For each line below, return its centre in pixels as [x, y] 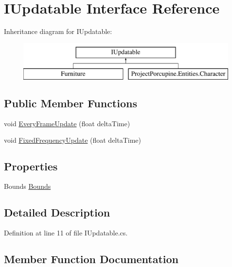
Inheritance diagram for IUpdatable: [58, 31]
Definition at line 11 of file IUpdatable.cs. [66, 233]
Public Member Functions [71, 103]
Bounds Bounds [27, 186]
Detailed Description [57, 212]
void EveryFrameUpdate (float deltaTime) [67, 124]
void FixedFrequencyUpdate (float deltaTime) [73, 140]
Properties [31, 166]
